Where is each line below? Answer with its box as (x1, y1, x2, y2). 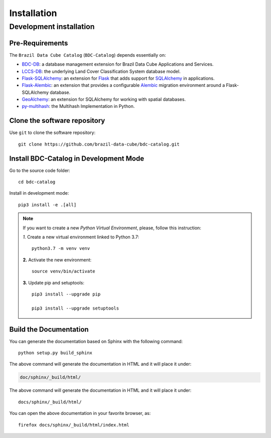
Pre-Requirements (9, 39, 68, 47)
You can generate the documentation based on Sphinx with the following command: (9, 338, 183, 344)
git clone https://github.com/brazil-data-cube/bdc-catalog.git (18, 141, 180, 147)
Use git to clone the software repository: (9, 129, 95, 135)
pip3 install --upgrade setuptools (32, 305, 119, 311)
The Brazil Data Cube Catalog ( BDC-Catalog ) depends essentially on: (9, 52, 166, 58)
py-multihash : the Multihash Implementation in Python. (22, 103, 135, 109)
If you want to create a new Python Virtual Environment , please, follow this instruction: (23, 225, 202, 231)
